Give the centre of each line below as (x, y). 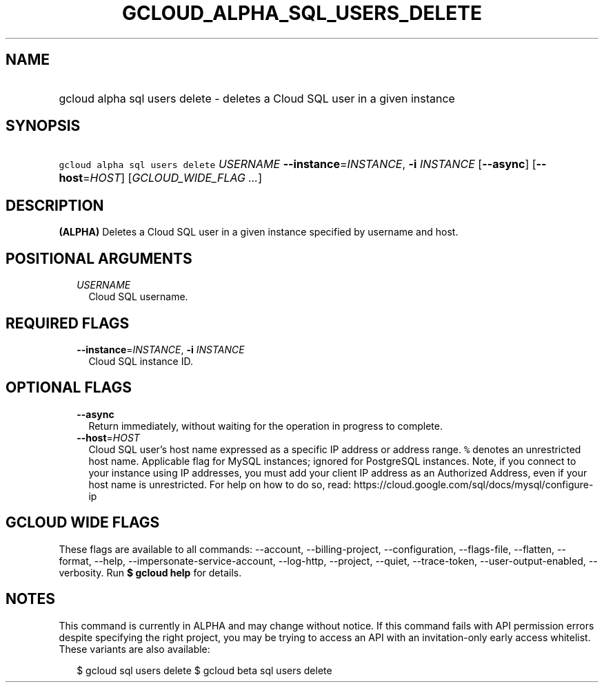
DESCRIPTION (55, 205)
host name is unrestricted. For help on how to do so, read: (220, 484)
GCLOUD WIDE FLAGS (83, 523)
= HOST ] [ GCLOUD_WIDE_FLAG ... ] (172, 178)
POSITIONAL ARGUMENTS (99, 258)
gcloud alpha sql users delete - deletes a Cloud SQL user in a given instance (257, 98)
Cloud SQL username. (138, 297)
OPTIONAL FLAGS (69, 388)
